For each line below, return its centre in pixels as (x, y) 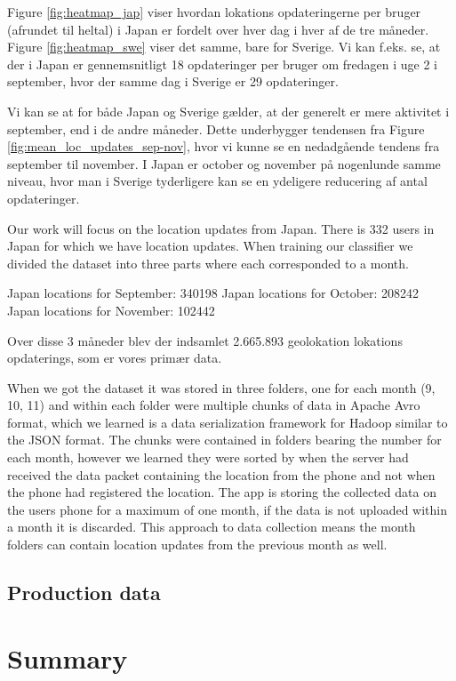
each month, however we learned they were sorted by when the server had (208, 457)
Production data (84, 593)
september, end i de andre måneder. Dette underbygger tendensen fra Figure (216, 128)
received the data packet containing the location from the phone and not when (221, 474)
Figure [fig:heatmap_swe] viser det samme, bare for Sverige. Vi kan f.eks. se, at (224, 47)
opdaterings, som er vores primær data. (115, 358)
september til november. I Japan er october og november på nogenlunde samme (224, 163)
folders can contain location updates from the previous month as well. (197, 545)
